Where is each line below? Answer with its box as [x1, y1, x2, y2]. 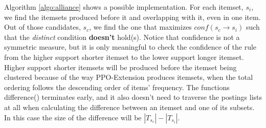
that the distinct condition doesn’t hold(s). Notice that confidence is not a [4, 31, 240, 42]
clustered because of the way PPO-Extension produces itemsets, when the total [4, 72, 253, 82]
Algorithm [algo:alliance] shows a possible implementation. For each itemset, [4, 2, 243, 12]
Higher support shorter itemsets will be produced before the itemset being [4, 61, 237, 72]
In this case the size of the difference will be [4, 112, 142, 122]
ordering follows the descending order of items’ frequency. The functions [4, 81, 230, 92]
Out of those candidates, [4, 22, 81, 32]
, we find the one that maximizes [89, 22, 192, 32]
